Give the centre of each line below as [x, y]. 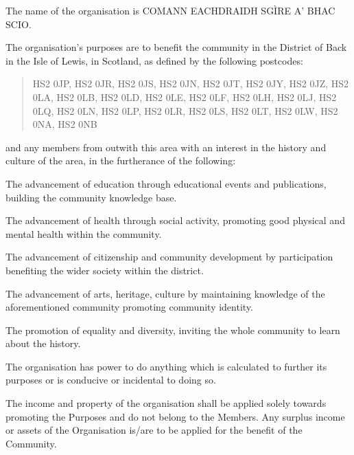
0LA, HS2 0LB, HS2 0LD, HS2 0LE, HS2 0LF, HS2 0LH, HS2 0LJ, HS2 [185, 97]
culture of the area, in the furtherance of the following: [121, 160]
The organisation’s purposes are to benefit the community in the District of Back [176, 47]
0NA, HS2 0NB [65, 124]
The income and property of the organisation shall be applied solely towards [166, 403]
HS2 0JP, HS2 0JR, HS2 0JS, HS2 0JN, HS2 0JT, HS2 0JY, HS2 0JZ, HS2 [191, 84]
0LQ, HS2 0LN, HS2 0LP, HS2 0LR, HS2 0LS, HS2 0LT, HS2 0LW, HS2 [185, 110]
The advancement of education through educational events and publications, [166, 183]
